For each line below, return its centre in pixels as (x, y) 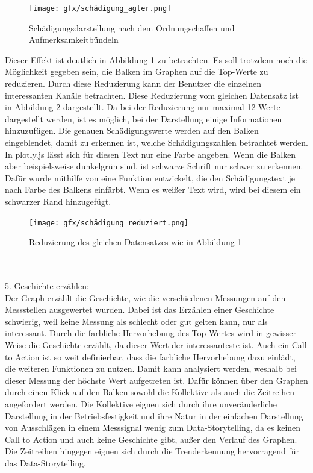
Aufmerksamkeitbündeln (74, 39)
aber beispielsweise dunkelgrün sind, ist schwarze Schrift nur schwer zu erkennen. (154, 166)
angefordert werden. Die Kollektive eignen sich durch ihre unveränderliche (141, 403)
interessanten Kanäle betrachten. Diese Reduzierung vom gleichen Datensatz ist (152, 95)
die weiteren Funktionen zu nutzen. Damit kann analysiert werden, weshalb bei (151, 368)
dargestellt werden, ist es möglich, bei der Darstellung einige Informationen (144, 118)
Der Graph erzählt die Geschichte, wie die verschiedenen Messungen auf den (145, 297)
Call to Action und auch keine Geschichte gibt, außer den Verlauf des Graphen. (151, 439)
